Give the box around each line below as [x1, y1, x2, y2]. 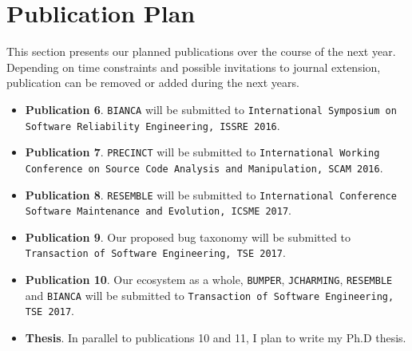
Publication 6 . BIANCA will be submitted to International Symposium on [25, 101, 397, 117]
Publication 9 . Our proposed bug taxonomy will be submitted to [25, 228, 351, 245]
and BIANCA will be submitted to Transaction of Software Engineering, [25, 286, 394, 303]
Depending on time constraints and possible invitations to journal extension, [6, 58, 381, 75]
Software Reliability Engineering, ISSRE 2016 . [25, 116, 280, 133]
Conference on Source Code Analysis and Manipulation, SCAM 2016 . [25, 159, 383, 175]
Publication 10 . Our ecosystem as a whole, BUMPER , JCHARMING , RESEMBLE [25, 271, 393, 288]
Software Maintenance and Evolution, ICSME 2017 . [25, 202, 292, 219]
